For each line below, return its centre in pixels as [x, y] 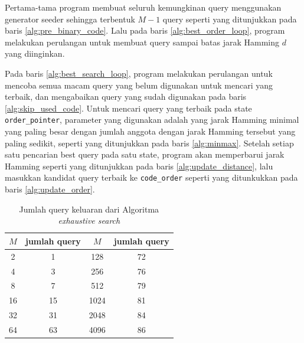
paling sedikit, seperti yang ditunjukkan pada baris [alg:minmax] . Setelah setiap [149, 143]
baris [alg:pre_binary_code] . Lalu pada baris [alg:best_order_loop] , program [145, 30]
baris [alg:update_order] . [50, 189]
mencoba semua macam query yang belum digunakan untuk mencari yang [139, 85]
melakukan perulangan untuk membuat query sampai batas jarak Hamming [142, 42]
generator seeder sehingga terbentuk [70, 19]
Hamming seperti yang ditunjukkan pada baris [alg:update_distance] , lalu [139, 166]
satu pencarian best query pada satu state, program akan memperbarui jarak [145, 154]
